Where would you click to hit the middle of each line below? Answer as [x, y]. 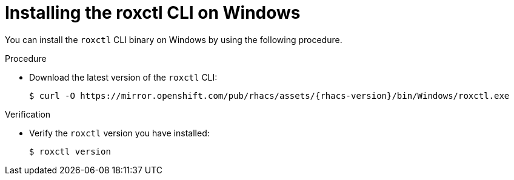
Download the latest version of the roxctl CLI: [123, 77]
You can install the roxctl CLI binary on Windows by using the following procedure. [174, 39]
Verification [28, 114]
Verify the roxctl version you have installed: [119, 133]
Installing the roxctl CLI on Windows [153, 13]
